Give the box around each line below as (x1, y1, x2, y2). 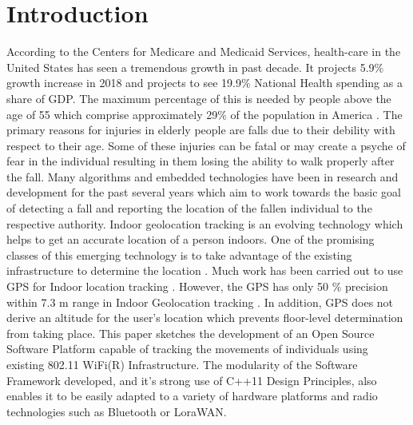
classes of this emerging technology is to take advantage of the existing (6, 246, 352, 263)
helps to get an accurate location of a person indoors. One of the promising (6, 231, 375, 248)
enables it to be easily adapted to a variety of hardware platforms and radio (6, 387, 378, 404)
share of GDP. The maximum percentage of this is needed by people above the (6, 89, 391, 106)
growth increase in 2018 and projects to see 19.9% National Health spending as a (6, 74, 403, 91)
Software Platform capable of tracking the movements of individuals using (6, 340, 368, 357)
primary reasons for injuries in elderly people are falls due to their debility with (6, 121, 395, 138)
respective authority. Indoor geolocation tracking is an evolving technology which (6, 215, 403, 232)
